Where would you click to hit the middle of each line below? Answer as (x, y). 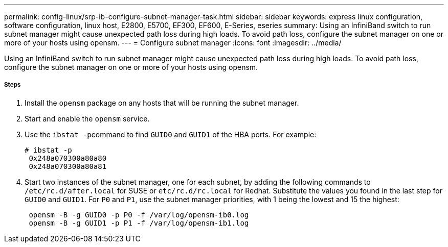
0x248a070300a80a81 (68, 166)
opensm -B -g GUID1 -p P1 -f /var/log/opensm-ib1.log (139, 223)
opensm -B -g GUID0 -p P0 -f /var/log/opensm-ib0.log (139, 215)
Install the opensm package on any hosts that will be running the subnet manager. (162, 103)
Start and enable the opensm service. (87, 118)
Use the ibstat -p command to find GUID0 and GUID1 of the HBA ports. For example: (171, 134)
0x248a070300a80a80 (68, 158)
